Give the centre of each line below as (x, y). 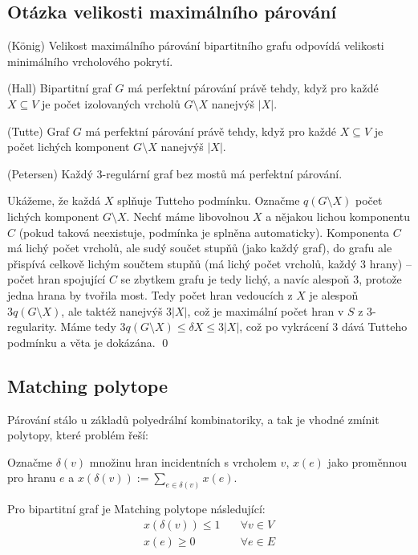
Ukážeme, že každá (54, 200)
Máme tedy (88, 326)
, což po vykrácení (284, 326)
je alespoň (334, 294)
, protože (380, 279)
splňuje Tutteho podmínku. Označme (209, 200)
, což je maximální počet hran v (266, 310)
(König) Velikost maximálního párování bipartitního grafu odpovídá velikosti (196, 45)
